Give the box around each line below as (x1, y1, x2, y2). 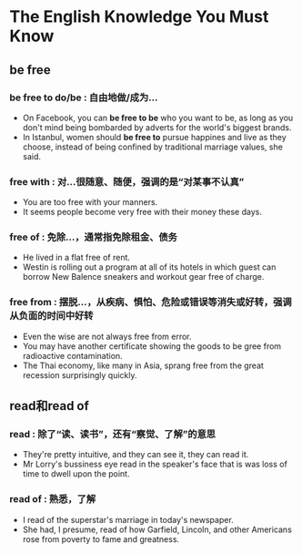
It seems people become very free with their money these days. (22, 207, 262, 218)
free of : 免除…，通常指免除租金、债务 (9, 231, 177, 243)
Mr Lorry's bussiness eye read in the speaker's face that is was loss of (22, 458, 288, 470)
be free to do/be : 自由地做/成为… (9, 91, 158, 104)
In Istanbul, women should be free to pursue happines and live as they (22, 131, 287, 142)
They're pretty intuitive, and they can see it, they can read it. (22, 449, 249, 460)
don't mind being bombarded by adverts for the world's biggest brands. (22, 121, 292, 133)
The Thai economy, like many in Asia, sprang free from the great (22, 360, 264, 371)
